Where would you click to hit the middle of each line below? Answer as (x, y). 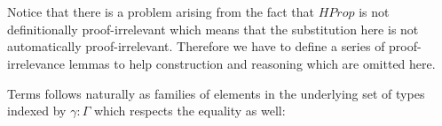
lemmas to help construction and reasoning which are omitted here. (252, 63)
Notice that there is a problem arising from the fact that (161, 12)
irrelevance (36, 63)
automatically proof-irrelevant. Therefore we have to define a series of (196, 46)
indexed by (37, 111)
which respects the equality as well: (189, 111)
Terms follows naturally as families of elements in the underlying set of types (216, 93)
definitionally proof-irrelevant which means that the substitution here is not (213, 29)
